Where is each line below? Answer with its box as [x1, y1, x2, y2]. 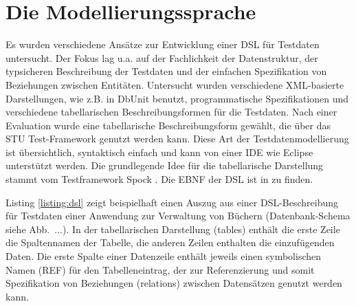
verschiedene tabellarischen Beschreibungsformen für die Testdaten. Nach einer [5, 105, 337, 119]
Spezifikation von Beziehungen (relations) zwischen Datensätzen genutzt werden [5, 276, 342, 290]
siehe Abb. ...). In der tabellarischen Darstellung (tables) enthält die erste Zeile [5, 221, 340, 236]
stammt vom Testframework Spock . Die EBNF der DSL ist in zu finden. [5, 172, 313, 186]
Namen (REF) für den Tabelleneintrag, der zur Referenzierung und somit [5, 262, 315, 276]
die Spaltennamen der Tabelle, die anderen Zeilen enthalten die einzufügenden [5, 235, 335, 250]
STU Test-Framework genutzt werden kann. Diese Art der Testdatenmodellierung [5, 131, 349, 146]
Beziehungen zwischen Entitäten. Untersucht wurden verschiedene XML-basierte [5, 77, 344, 91]
